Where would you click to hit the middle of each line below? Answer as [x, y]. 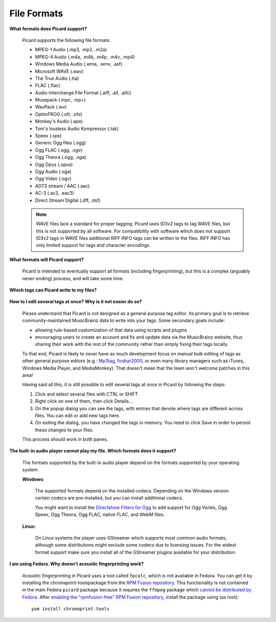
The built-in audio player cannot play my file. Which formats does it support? [93, 451]
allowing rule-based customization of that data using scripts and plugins [111, 330]
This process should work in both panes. [65, 439]
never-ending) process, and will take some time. [73, 278]
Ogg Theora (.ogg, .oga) [61, 157]
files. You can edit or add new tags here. [77, 416]
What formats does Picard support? [48, 29]
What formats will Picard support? [47, 259]
